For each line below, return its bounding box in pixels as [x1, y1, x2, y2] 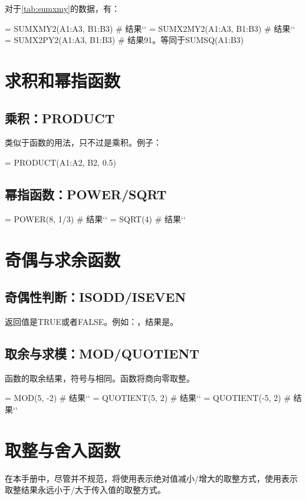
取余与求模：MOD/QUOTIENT [5, 344, 200, 362]
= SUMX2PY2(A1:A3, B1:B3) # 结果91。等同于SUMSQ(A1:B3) [5, 34, 244, 46]
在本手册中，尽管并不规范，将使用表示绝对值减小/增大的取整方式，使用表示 [5, 472, 298, 484]
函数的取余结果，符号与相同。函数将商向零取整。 [5, 371, 195, 384]
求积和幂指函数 [5, 68, 121, 92]
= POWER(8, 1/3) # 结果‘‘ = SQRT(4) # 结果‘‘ [5, 212, 186, 225]
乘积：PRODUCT [5, 108, 115, 127]
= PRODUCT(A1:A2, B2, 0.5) [5, 156, 116, 168]
